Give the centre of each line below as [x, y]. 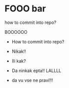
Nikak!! [19, 51]
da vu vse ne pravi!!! [32, 80]
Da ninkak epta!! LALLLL [36, 71]
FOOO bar [25, 9]
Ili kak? [19, 61]
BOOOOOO [16, 32]
